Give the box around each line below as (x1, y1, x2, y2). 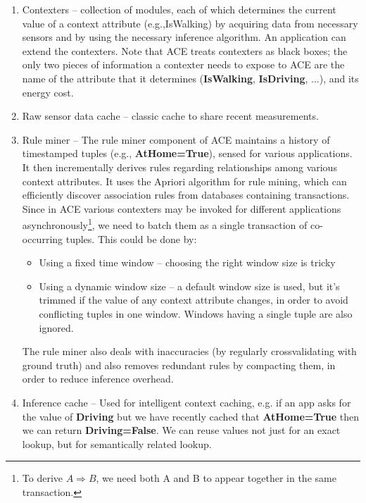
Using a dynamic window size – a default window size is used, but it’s (39, 278, 340, 293)
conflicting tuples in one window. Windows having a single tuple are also (39, 306, 353, 321)
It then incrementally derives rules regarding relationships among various (22, 159, 337, 174)
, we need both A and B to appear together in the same (96, 471, 336, 485)
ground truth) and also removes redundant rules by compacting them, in (22, 357, 336, 372)
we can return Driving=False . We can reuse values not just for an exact (22, 423, 341, 437)
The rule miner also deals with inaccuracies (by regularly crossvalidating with (22, 344, 357, 359)
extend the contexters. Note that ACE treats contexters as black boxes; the (22, 43, 348, 58)
